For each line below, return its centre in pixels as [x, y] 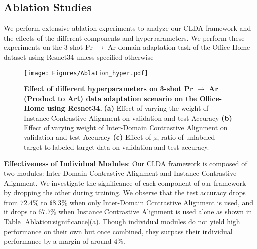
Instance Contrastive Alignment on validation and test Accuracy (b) [128, 118]
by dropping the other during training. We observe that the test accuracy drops [125, 192]
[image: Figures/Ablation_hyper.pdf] [86, 73]
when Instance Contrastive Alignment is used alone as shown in [155, 212]
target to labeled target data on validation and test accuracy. [117, 146]
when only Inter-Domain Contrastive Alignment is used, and [161, 202]
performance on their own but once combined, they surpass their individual [118, 231]
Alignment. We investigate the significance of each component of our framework [125, 183]
